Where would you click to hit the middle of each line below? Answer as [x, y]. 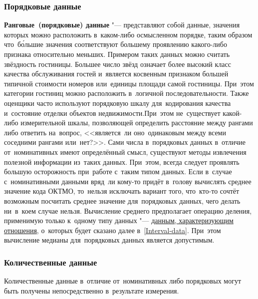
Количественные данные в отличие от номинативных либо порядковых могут [123, 281]
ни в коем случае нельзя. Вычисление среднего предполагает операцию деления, [128, 210]
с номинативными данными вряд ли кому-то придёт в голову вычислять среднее [128, 181]
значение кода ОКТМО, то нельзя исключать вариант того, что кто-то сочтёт [122, 191]
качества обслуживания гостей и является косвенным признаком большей [116, 74]
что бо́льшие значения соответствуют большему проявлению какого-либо [116, 44]
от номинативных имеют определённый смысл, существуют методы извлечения [125, 151]
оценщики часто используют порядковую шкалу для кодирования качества [118, 103]
